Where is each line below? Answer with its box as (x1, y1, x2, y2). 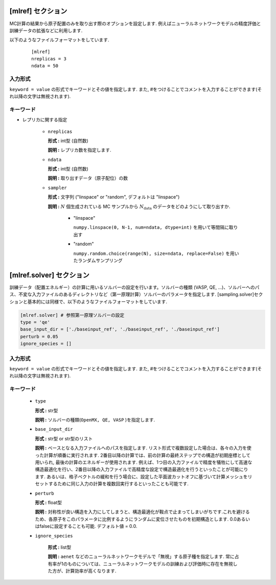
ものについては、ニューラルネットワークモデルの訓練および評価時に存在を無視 (67, 560, 233, 567)
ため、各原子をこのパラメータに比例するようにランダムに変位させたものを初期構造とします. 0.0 (35, 516, 237, 522)
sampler (48, 184, 67, 191)
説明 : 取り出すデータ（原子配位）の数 (48, 175, 128, 181)
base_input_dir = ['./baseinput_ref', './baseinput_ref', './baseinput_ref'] (20, 326, 220, 332)
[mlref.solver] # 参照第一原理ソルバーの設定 (20, 312, 125, 318)
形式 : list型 (48, 544, 72, 550)
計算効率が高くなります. (65, 568, 117, 574)
